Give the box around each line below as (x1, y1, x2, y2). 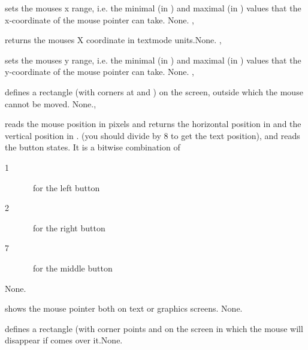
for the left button (32, 181, 100, 194)
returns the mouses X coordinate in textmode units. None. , (5, 34, 222, 46)
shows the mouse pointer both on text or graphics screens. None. (5, 302, 243, 315)
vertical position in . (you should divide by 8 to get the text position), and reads (5, 129, 300, 141)
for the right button (32, 221, 105, 234)
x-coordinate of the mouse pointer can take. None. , (5, 13, 194, 26)
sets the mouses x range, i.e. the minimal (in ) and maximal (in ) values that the (5, 2, 301, 14)
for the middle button (32, 261, 113, 274)
